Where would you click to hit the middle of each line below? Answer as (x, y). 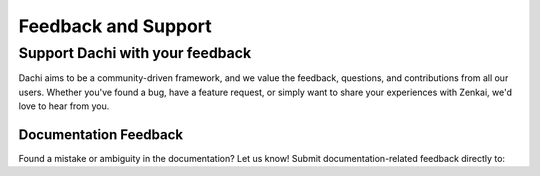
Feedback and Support (115, 26)
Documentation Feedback (101, 134)
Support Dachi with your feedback (135, 53)
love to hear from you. (64, 106)
